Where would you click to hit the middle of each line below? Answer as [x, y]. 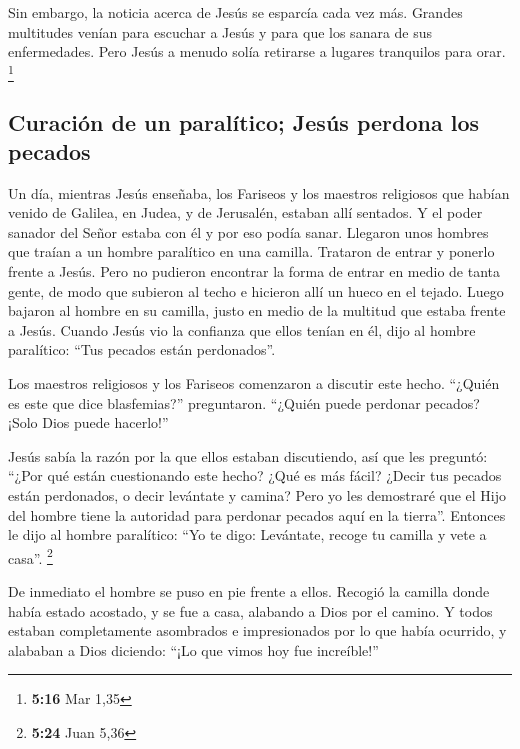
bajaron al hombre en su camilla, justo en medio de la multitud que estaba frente [257, 310]
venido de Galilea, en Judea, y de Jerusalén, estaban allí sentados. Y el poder [245, 212]
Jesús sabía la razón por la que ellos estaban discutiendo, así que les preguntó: [248, 455]
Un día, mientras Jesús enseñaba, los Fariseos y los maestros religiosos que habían [259, 192]
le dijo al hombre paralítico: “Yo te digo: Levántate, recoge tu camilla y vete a [247, 534]
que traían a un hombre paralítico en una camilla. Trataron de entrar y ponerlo [251, 251]
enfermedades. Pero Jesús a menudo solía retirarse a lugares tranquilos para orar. [257, 51]
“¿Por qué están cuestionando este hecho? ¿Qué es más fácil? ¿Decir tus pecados [255, 475]
